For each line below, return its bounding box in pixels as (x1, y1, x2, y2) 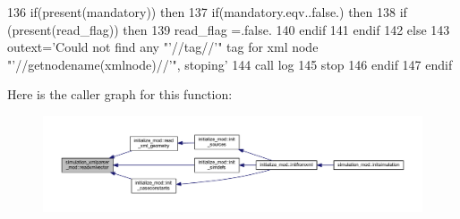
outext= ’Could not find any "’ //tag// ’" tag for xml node (7, 38, 319, 56)
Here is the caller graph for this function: (7, 85, 233, 104)
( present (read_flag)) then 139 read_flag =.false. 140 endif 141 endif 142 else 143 (7, 20, 450, 38)
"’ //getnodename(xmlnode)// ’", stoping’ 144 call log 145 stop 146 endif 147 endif (7, 55, 453, 73)
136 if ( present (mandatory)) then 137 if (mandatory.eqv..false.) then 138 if (7, 3, 407, 21)
